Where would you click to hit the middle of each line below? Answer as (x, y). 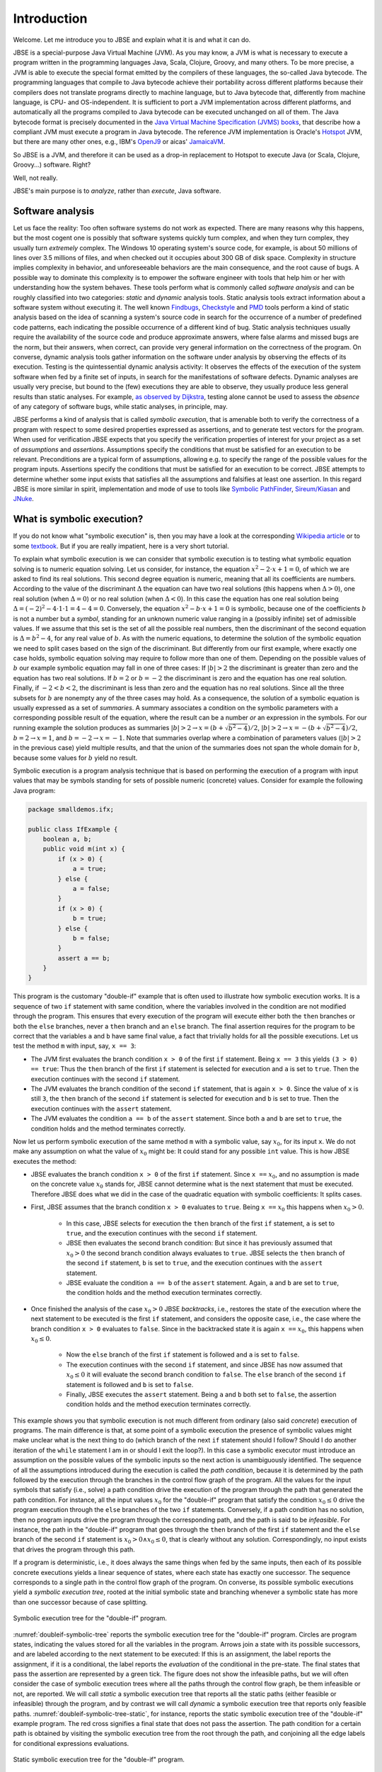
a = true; (89, 869)
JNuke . (24, 499)
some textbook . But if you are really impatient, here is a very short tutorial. (121, 546)
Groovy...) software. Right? (52, 165)
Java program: (34, 790)
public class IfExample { (73, 829)
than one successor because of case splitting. (80, 1602)
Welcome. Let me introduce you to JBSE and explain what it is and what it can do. (132, 40)
